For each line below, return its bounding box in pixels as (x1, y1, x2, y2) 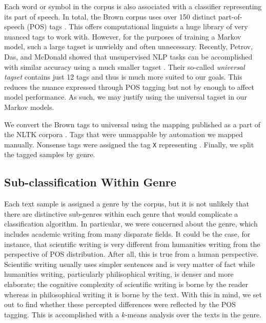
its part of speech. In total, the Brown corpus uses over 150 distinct (4, 11, 216, 22)
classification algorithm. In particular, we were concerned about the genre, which (4, 218, 258, 229)
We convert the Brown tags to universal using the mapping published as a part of (4, 119, 261, 129)
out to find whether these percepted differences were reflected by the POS (4, 299, 236, 310)
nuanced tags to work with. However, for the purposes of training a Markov (4, 31, 241, 42)
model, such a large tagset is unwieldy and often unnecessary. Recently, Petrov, (4, 41, 253, 52)
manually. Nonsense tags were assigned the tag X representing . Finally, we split (4, 139, 254, 149)
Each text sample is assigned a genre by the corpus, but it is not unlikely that (4, 198, 249, 209)
